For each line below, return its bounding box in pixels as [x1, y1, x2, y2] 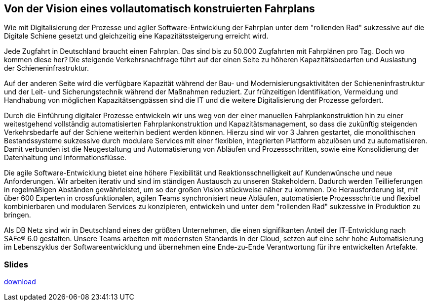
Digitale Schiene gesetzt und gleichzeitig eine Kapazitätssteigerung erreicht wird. [4, 32, 269, 41]
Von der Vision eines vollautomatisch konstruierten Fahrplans [4, 2, 315, 15]
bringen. [4, 211, 31, 219]
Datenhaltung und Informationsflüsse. [4, 153, 126, 162]
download [4, 277, 36, 286]
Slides [4, 259, 28, 269]
